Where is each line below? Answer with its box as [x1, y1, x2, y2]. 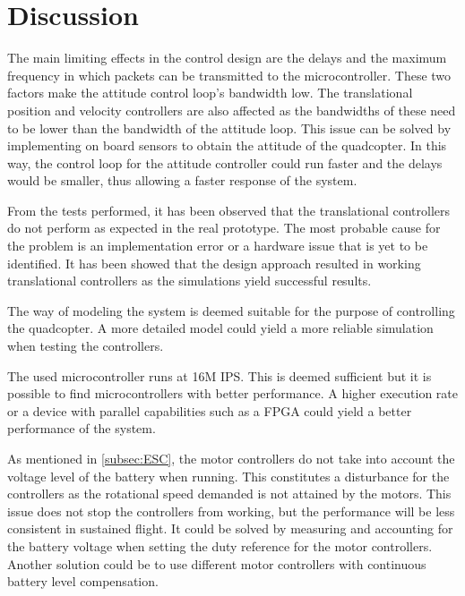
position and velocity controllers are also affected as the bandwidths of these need [7, 100, 456, 119]
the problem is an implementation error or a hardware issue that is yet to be [7, 236, 428, 255]
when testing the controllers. [7, 336, 164, 355]
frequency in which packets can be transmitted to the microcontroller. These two [7, 65, 452, 84]
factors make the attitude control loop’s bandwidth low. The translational [7, 83, 413, 102]
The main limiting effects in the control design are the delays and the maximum [7, 48, 447, 67]
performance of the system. [7, 419, 156, 438]
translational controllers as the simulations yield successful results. [7, 271, 372, 290]
